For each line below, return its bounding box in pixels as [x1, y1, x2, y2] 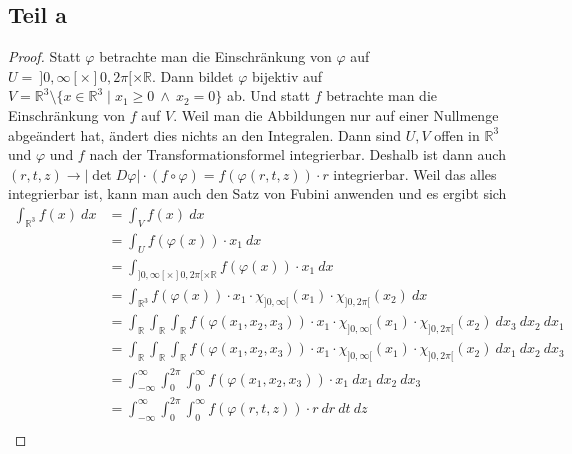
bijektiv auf [251, 65, 323, 86]
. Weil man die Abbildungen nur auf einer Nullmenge [173, 104, 499, 125]
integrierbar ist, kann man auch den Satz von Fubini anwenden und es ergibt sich [8, 183, 507, 204]
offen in [434, 124, 480, 145]
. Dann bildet [152, 65, 234, 86]
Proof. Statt [8, 46, 81, 67]
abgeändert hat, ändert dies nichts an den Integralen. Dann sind [8, 124, 401, 145]
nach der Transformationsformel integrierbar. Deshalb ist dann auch [89, 144, 506, 165]
